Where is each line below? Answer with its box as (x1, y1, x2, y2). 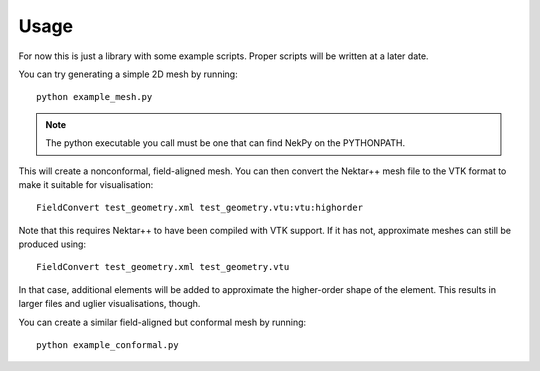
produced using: (18, 238, 87, 250)
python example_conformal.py (36, 340, 179, 351)
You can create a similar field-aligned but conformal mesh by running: (18, 316, 307, 328)
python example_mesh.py (36, 91, 153, 103)
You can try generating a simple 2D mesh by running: (18, 68, 239, 80)
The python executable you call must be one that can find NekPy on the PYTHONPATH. (45, 137, 406, 149)
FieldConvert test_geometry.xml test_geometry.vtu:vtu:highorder (36, 202, 364, 214)
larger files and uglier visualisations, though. (18, 298, 201, 310)
